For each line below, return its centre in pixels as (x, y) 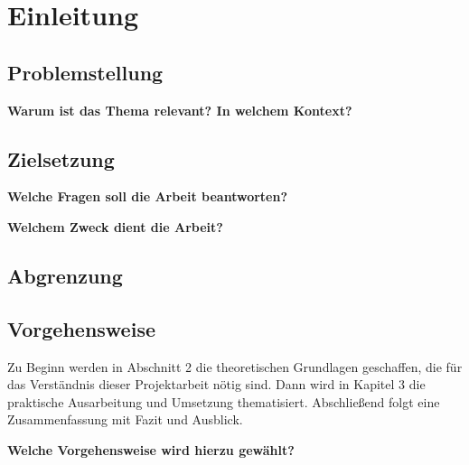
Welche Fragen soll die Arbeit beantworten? (148, 196)
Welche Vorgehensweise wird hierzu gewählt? (151, 449)
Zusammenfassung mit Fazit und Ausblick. (125, 419)
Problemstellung (85, 72)
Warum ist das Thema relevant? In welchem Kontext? (180, 110)
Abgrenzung (65, 275)
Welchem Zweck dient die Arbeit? (115, 226)
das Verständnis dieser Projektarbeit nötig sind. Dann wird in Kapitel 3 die (216, 384)
